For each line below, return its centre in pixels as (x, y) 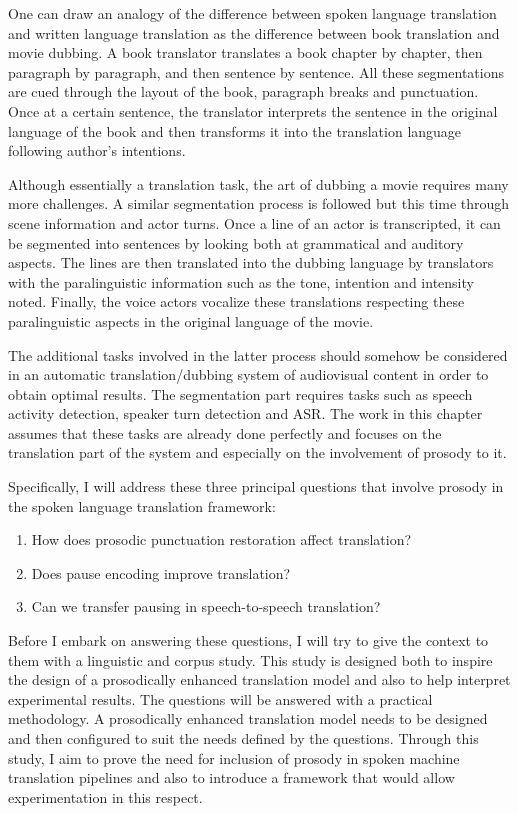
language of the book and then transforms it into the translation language (235, 130)
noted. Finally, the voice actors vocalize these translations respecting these (236, 301)
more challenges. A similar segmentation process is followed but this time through (259, 203)
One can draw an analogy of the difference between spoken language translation (252, 13)
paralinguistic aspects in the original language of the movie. (191, 320)
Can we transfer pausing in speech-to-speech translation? (206, 606)
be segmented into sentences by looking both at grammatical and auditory (236, 242)
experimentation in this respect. (105, 796)
